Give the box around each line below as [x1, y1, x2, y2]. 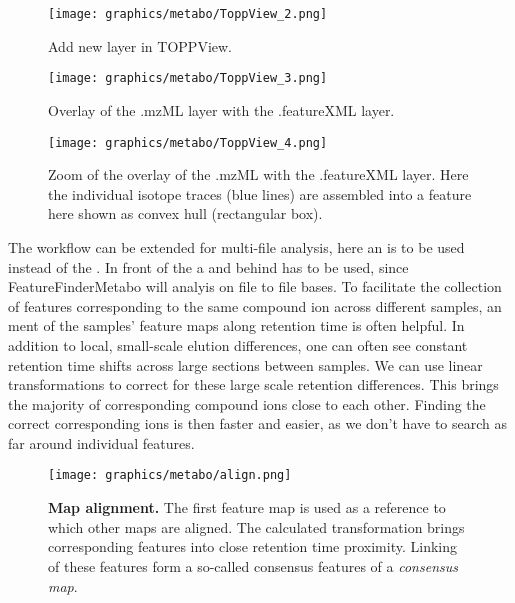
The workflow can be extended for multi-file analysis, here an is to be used [8, 236, 465, 257]
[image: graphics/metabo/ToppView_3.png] [48, 71, 328, 86]
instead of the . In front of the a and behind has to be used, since [8, 256, 409, 277]
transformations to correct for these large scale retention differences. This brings [8, 374, 499, 395]
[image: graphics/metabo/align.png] [48, 468, 292, 483]
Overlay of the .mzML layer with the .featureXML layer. [48, 99, 395, 120]
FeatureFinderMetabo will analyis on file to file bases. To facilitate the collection [8, 276, 502, 297]
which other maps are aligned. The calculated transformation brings [48, 516, 465, 537]
